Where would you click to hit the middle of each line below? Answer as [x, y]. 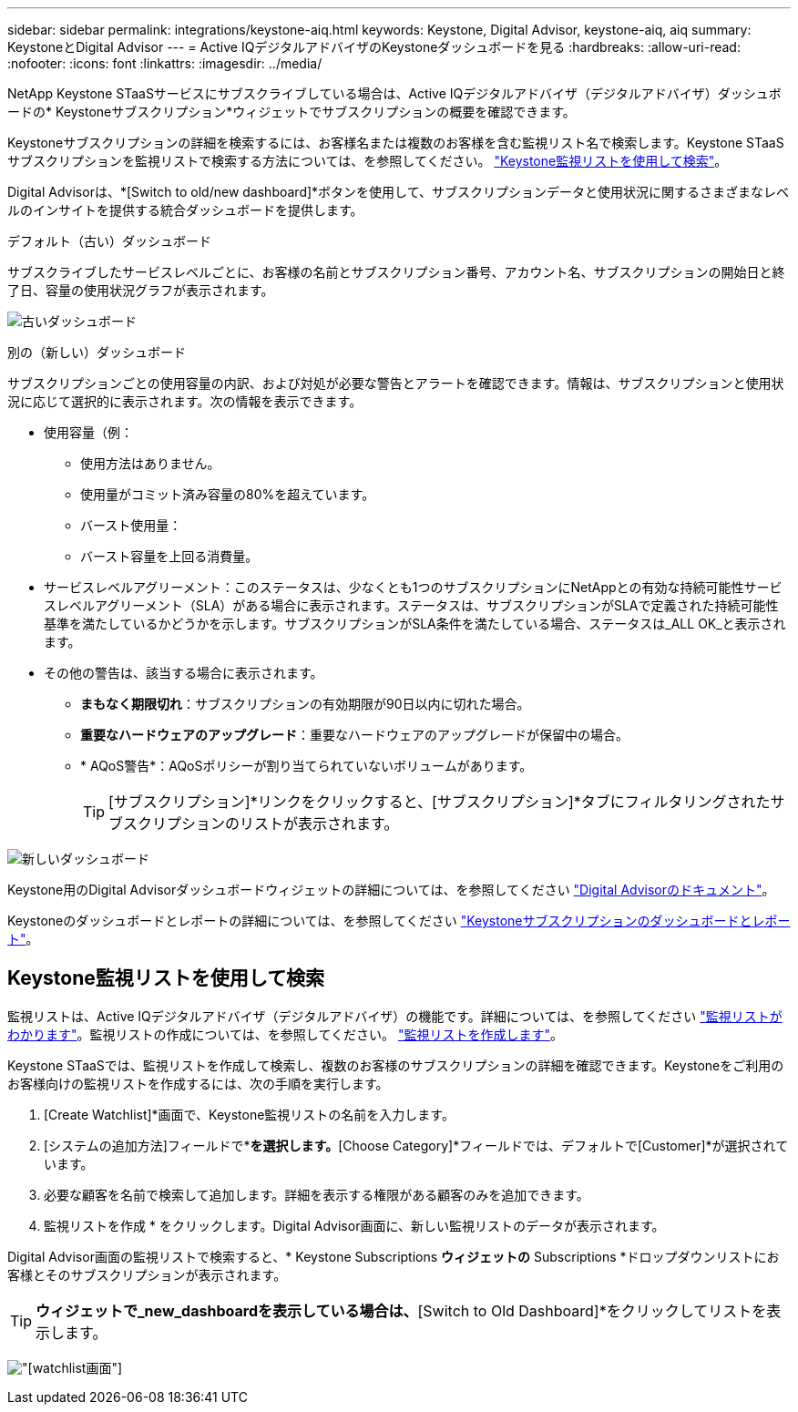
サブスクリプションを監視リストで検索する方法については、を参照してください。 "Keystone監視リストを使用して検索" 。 [368, 161]
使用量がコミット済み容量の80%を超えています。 [228, 494]
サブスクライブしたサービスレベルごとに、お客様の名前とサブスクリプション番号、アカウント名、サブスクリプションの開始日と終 [396, 272]
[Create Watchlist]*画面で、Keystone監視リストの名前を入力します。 [249, 1114]
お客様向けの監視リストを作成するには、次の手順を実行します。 [198, 1083]
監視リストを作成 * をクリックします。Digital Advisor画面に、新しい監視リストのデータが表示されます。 [354, 1225]
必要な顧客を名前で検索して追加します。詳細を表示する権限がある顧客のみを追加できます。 [317, 1194]
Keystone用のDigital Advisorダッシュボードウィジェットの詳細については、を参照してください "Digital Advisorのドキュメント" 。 [391, 890]
